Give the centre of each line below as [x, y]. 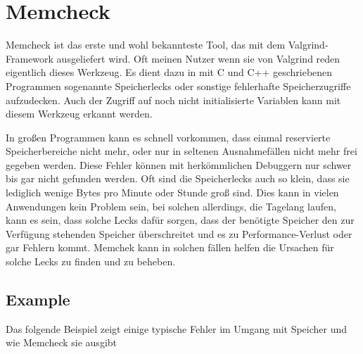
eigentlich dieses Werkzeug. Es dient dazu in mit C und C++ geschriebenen [169, 72]
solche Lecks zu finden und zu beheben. [91, 261]
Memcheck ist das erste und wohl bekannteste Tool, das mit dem [146, 45]
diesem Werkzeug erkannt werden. [79, 114]
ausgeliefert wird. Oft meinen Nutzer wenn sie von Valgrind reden [198, 58]
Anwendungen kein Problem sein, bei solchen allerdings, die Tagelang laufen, [171, 206]
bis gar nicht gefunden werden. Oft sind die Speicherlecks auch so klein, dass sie [178, 178]
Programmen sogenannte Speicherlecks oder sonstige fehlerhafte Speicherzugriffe [178, 86]
